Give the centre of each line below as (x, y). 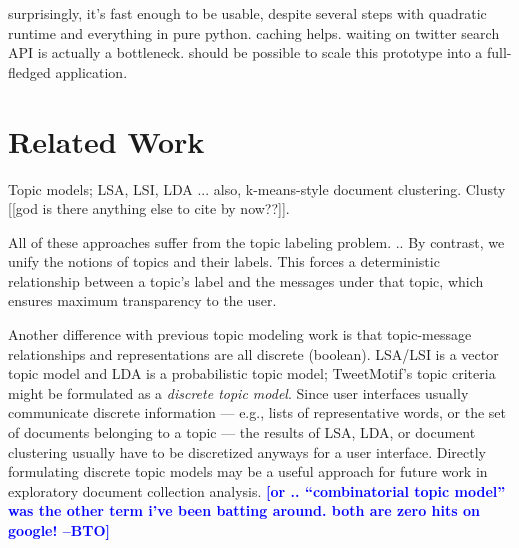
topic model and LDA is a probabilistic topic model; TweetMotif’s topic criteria (252, 373)
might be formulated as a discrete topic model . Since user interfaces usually (238, 392)
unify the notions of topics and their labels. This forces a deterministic (224, 261)
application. (91, 71)
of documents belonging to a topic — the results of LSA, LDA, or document (242, 432)
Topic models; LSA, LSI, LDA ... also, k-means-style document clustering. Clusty (257, 188)
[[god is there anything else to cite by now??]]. (149, 208)
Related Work (106, 140)
